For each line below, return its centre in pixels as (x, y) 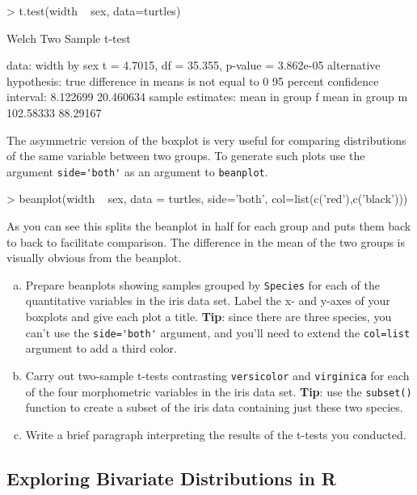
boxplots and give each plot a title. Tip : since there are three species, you (208, 317)
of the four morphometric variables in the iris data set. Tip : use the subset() (219, 391)
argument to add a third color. (101, 348)
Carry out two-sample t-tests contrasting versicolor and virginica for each (217, 375)
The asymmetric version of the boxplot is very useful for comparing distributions (206, 140)
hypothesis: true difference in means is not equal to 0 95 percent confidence (193, 80)
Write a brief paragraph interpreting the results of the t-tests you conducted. (216, 434)
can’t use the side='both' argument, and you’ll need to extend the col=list (218, 332)
